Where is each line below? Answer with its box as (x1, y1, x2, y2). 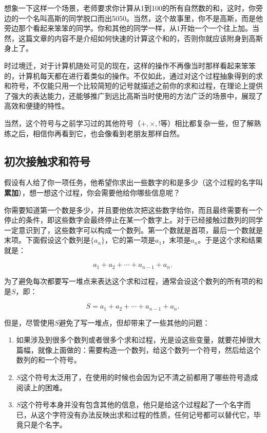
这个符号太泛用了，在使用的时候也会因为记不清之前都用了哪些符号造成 (21, 371, 258, 382)
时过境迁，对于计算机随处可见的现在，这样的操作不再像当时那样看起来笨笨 (4, 60, 256, 70)
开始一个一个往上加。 (180, 23, 252, 33)
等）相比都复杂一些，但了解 (160, 117, 254, 128)
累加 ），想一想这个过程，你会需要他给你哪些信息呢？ (4, 187, 180, 197)
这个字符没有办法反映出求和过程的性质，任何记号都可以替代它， (37, 409, 254, 420)
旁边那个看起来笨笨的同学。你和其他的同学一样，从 (4, 23, 177, 33)
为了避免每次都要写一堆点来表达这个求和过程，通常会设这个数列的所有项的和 (4, 275, 263, 286)
